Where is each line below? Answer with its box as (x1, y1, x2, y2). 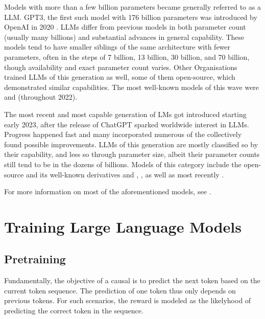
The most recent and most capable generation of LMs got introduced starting (4, 108, 247, 119)
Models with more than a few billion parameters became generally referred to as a (4, 2, 261, 12)
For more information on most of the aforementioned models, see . (4, 186, 211, 197)
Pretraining (4, 251, 66, 267)
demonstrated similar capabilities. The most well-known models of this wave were (4, 81, 259, 92)
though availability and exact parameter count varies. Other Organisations (4, 61, 237, 72)
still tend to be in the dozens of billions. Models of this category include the (4, 158, 242, 169)
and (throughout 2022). (4, 92, 78, 102)
